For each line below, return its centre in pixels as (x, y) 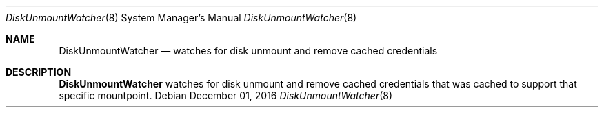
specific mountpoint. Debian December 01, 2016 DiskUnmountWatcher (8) (226, 95)
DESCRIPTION (39, 72)
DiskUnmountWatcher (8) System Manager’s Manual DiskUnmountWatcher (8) (181, 18)
